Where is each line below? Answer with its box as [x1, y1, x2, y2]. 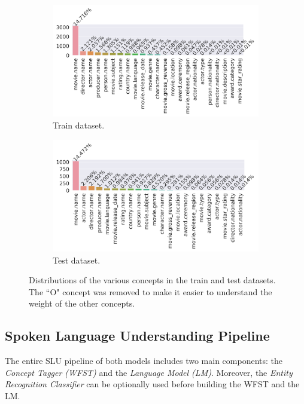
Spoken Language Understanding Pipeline [5, 326, 270, 345]
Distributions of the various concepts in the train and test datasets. [29, 274, 276, 286]
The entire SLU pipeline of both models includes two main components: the [5, 354, 283, 367]
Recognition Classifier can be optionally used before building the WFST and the [5, 378, 300, 390]
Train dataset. [53, 119, 105, 131]
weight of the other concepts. [29, 297, 135, 310]
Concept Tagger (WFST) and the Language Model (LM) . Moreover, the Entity [5, 366, 293, 378]
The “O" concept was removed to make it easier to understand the [29, 285, 272, 298]
